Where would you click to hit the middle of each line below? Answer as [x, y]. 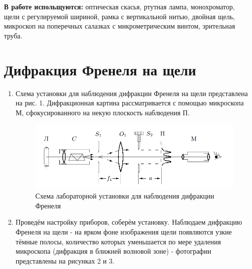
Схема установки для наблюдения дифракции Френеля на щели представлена [132, 93]
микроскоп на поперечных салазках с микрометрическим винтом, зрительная [120, 26]
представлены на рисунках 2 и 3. [65, 260]
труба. [13, 35]
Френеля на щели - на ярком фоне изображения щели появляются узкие [124, 232]
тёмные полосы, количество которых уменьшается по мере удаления [118, 241]
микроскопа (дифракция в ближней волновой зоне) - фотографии [113, 251]
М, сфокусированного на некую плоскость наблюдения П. [103, 112]
